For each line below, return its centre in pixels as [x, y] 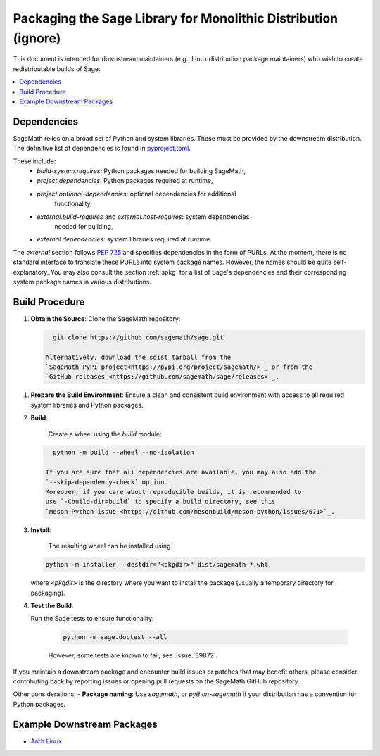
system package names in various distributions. [82, 282]
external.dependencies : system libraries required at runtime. [125, 239]
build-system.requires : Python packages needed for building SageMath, [141, 171]
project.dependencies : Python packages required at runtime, [125, 181]
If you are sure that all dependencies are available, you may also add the [181, 472]
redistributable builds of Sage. [57, 69]
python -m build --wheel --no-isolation [123, 453]
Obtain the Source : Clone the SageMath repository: [106, 319]
